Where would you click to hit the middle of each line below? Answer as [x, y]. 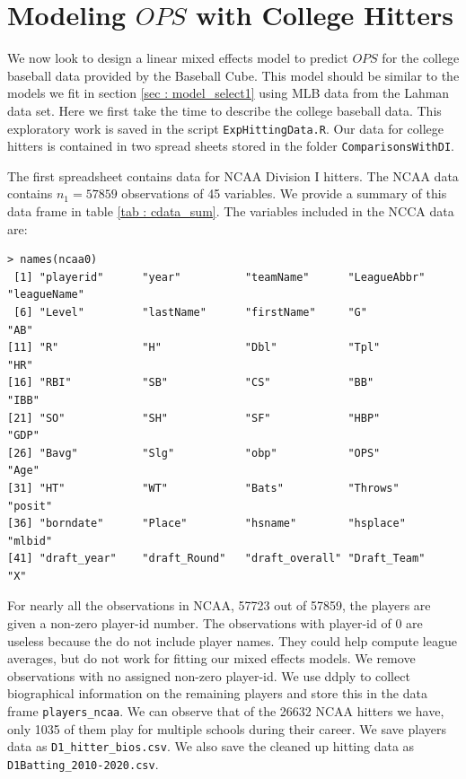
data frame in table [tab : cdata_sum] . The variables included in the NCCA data [231, 211]
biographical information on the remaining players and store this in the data [217, 693]
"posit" [30, 506]
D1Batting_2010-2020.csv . [83, 763]
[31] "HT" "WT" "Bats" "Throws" [203, 488]
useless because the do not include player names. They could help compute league [232, 640]
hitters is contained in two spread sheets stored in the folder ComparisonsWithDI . [231, 146]
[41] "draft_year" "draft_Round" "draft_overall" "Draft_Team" [216, 559]
